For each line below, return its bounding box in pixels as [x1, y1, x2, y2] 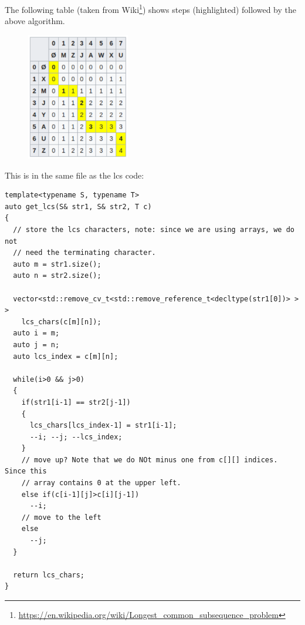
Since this [5, 467, 47, 476]
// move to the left [21, 513, 101, 522]
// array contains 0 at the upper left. [21, 479, 181, 488]
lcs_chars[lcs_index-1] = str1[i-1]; [29, 421, 177, 430]
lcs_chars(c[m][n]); [21, 317, 101, 326]
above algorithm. [5, 15, 65, 27]
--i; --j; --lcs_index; [29, 432, 123, 441]
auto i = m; [13, 329, 60, 338]
